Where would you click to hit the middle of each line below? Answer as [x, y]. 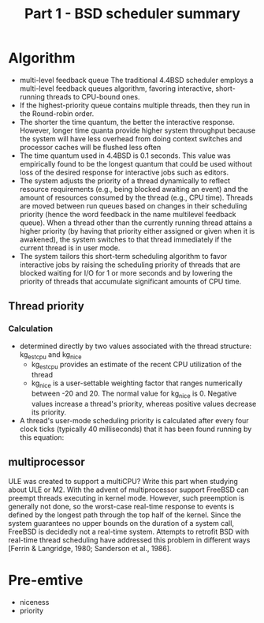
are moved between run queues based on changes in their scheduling [133, 205]
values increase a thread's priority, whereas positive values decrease [144, 403]
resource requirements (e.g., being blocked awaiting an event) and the [134, 189]
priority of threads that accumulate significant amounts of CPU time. [130, 281]
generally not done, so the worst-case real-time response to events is [121, 506]
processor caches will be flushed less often [90, 147]
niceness [34, 602]
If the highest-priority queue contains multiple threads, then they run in [135, 105]
